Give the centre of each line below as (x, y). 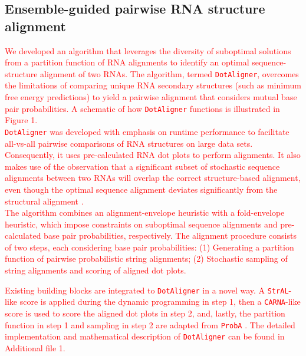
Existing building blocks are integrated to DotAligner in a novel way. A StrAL (147, 290)
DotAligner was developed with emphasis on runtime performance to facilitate (147, 131)
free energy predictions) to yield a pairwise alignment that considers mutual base (151, 97)
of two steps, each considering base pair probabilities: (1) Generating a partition (149, 247)
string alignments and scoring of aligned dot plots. (96, 270)
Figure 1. (21, 120)
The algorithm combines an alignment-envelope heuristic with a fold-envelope (145, 212)
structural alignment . (44, 201)
